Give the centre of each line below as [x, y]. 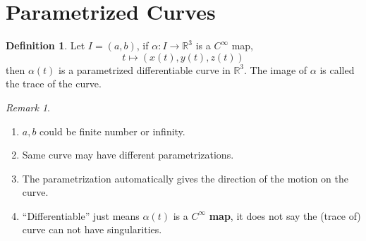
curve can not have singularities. [92, 229]
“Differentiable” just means [81, 215]
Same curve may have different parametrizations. [128, 155]
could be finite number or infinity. [112, 131]
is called [337, 69]
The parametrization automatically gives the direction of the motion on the [185, 178]
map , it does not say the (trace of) [285, 215]
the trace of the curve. [54, 84]
